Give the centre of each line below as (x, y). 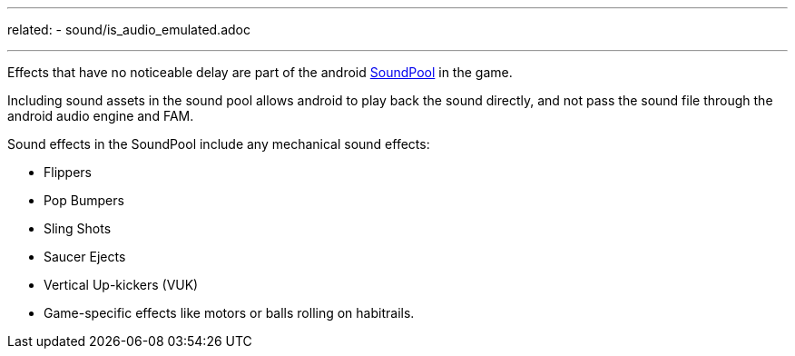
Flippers (68, 172)
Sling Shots (78, 228)
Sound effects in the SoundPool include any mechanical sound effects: (219, 144)
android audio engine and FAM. (101, 116)
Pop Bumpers (84, 200)
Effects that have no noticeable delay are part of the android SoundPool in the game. (260, 72)
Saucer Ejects (85, 257)
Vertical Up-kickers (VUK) (121, 285)
